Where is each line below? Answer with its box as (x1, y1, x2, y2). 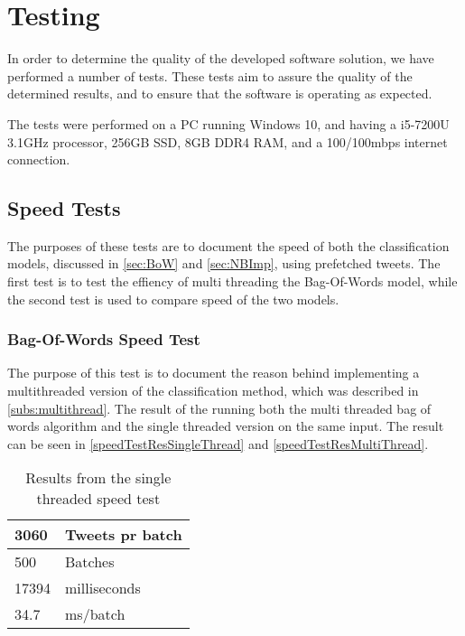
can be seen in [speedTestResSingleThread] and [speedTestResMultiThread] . (7, 434, 429, 453)
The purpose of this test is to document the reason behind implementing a (7, 363, 420, 382)
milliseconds (65, 577, 141, 599)
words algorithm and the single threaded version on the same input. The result (7, 416, 444, 435)
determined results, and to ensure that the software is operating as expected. (7, 84, 432, 103)
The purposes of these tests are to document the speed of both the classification (7, 236, 450, 255)
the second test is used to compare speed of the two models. (7, 289, 339, 308)
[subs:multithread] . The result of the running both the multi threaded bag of (7, 398, 432, 417)
